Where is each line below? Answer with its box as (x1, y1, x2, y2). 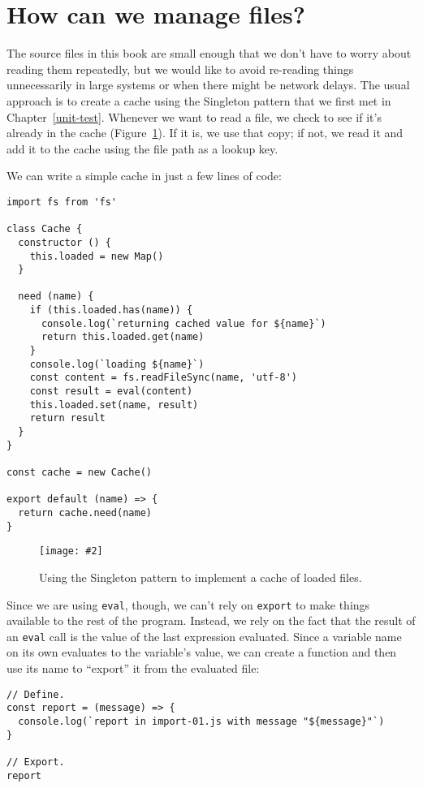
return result (29, 412, 106, 424)
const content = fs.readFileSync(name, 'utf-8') (29, 372, 297, 384)
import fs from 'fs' (6, 196, 118, 208)
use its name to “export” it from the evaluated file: (6, 660, 260, 677)
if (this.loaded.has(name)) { (29, 304, 193, 316)
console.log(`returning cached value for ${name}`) (41, 317, 326, 329)
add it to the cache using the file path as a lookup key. (6, 140, 278, 157)
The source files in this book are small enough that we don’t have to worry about (6, 45, 412, 62)
